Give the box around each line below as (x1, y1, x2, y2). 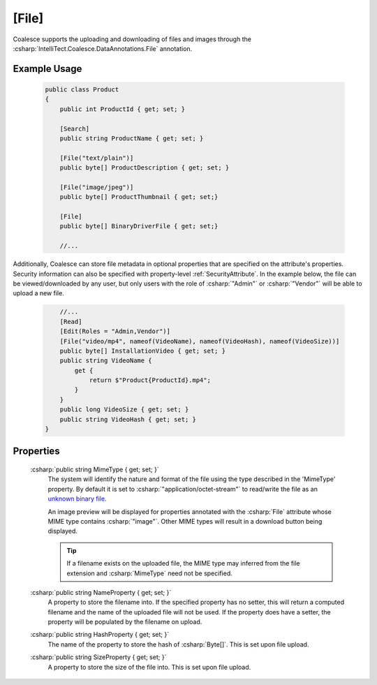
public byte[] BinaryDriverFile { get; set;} (59, 222, 219, 230)
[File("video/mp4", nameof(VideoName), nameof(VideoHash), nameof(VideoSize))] (59, 337, 340, 345)
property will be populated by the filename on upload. (47, 618, 202, 626)
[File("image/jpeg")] (59, 183, 134, 191)
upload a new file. (13, 289, 64, 297)
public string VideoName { (59, 357, 153, 364)
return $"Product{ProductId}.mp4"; (89, 376, 211, 384)
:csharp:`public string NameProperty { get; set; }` (30, 588, 172, 596)
